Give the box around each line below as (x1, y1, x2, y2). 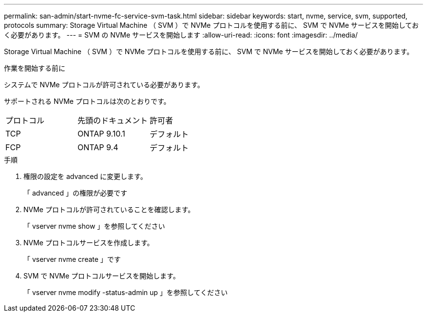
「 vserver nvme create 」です (23, 255, 121, 263)
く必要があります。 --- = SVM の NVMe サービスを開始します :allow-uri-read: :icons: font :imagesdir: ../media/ (4, 31, 358, 39)
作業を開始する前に (4, 64, 65, 72)
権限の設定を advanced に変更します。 (23, 172, 147, 180)
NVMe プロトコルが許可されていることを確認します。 (23, 205, 195, 214)
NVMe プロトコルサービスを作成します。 (23, 238, 154, 247)
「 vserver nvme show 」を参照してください (23, 222, 165, 230)
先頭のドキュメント (78, 116, 148, 125)
